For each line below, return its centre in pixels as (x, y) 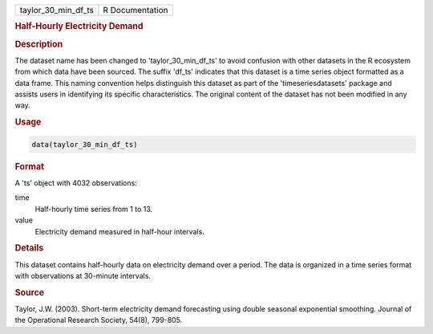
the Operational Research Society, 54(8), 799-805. (99, 320)
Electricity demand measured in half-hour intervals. (119, 231)
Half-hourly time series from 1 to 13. (94, 209)
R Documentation (136, 10)
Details (29, 248)
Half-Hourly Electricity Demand (79, 26)
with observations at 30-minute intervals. (83, 275)
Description (39, 44)
